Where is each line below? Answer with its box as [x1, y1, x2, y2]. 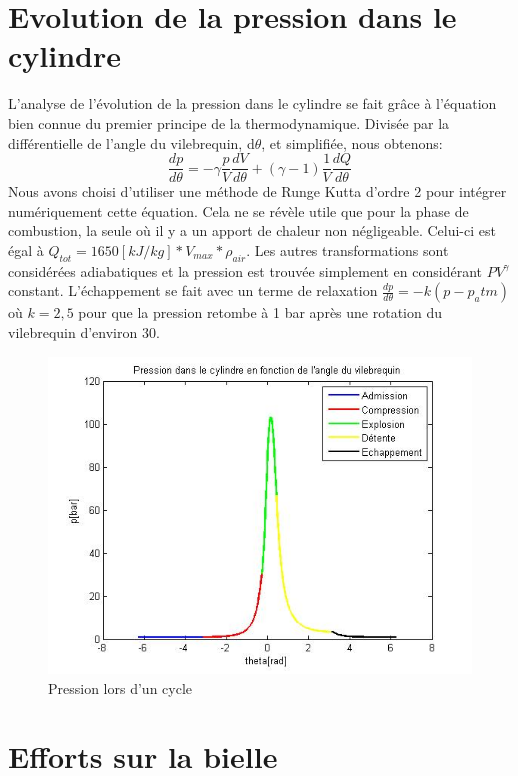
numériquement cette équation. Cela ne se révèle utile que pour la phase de [8, 200, 469, 221]
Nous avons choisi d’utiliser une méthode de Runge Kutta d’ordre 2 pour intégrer [8, 181, 507, 202]
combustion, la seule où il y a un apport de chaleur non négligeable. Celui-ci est [8, 220, 496, 241]
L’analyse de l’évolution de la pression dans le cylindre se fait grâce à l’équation [8, 93, 497, 114]
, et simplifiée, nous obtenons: [261, 132, 443, 153]
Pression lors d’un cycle [48, 677, 193, 698]
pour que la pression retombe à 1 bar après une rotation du [78, 302, 443, 323]
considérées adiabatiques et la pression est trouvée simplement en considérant [8, 260, 482, 281]
